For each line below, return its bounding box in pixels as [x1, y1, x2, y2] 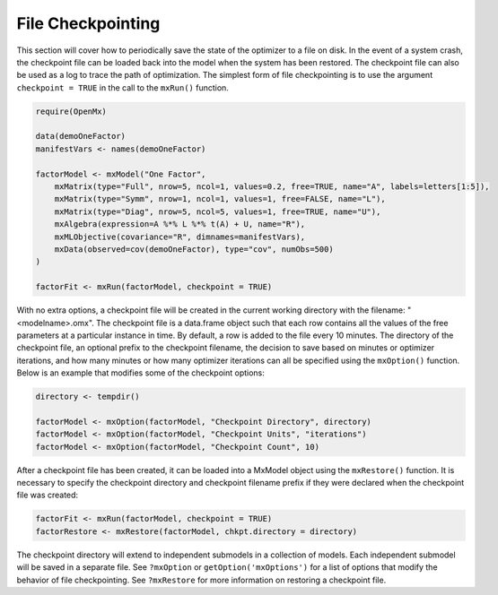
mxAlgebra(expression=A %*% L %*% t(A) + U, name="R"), [54, 220, 306, 229]
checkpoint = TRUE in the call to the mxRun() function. [16, 82, 229, 93]
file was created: [16, 489, 79, 501]
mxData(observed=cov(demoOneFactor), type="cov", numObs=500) [54, 245, 334, 254]
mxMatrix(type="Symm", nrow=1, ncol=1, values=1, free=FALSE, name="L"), [54, 194, 386, 204]
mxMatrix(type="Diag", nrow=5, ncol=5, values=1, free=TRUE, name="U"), [54, 206, 381, 217]
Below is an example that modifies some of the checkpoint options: [16, 367, 265, 378]
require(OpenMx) [35, 106, 108, 116]
